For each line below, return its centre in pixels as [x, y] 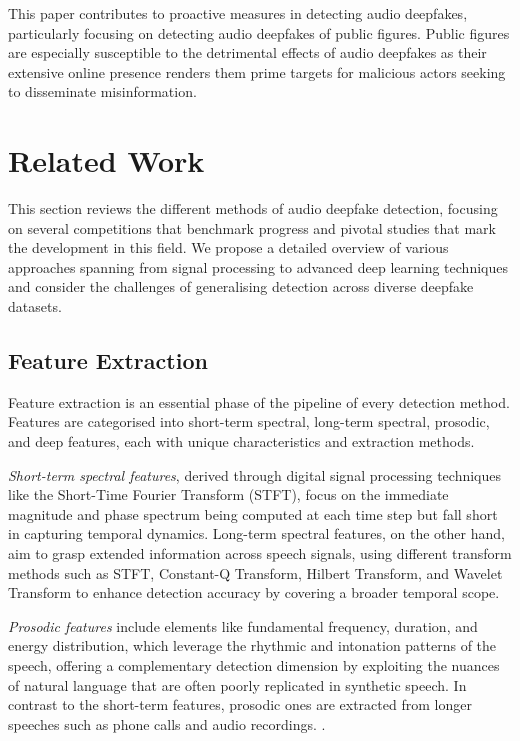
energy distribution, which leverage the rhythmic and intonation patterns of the [252, 645]
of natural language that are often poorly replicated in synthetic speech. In [237, 684]
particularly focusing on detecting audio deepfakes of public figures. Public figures [259, 32]
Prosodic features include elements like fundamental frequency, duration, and [243, 625]
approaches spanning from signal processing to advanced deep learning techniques [258, 266]
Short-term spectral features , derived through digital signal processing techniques [255, 474]
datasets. [35, 306]
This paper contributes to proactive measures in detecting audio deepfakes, [238, 13]
